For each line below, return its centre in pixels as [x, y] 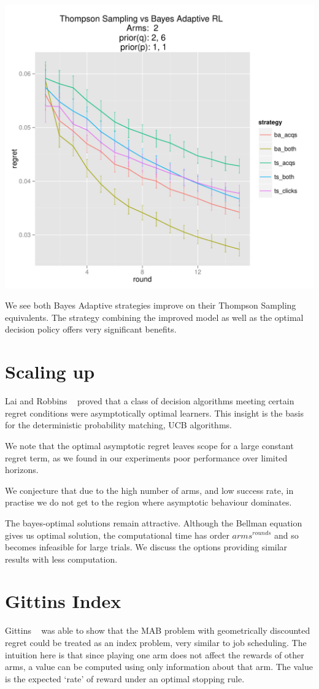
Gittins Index [63, 601]
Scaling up [50, 371]
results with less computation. [61, 559]
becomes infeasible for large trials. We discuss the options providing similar [146, 547]
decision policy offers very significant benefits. [91, 329]
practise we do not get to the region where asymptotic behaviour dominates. [148, 502]
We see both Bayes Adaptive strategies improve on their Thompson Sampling [151, 305]
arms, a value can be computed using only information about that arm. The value [159, 667]
